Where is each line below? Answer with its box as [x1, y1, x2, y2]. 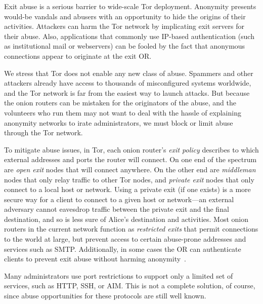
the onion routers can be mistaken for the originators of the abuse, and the [4, 97, 237, 108]
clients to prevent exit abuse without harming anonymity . [4, 253, 186, 264]
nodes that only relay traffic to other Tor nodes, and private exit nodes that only [4, 174, 254, 184]
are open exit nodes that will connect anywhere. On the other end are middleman [4, 164, 256, 174]
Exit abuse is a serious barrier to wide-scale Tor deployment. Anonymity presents [4, 1, 256, 11]
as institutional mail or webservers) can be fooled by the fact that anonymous [4, 41, 245, 51]
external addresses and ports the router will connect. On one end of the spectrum [4, 154, 257, 165]
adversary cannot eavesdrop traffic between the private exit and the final [4, 204, 229, 214]
